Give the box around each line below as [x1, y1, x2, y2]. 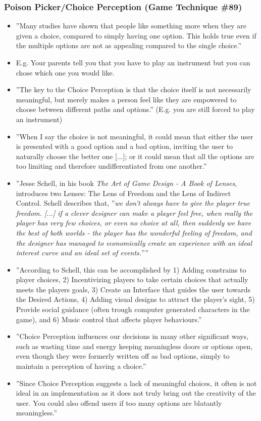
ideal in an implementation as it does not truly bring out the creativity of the [16, 388, 256, 398]
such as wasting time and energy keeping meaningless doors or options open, [16, 340, 253, 351]
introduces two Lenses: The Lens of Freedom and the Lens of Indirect [16, 187, 231, 198]
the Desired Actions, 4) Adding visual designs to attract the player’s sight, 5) [16, 294, 255, 304]
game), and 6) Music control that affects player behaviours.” [16, 314, 202, 324]
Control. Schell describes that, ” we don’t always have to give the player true [16, 198, 250, 208]
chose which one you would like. [16, 67, 115, 78]
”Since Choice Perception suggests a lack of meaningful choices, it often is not [16, 377, 257, 388]
